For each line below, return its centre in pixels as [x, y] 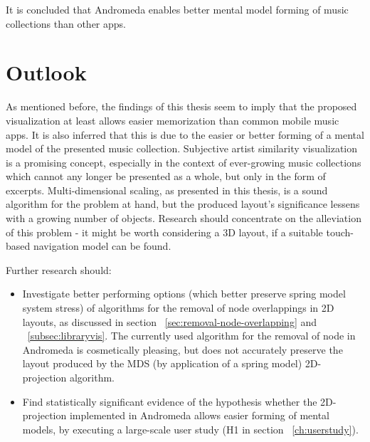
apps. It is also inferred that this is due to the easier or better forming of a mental [185, 134]
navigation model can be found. [102, 246]
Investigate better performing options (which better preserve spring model [184, 294]
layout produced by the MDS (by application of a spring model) [162, 363]
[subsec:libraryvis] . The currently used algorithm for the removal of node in [191, 336]
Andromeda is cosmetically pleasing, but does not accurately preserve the [183, 349]
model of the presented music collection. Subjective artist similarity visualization [182, 148]
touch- [340, 232]
